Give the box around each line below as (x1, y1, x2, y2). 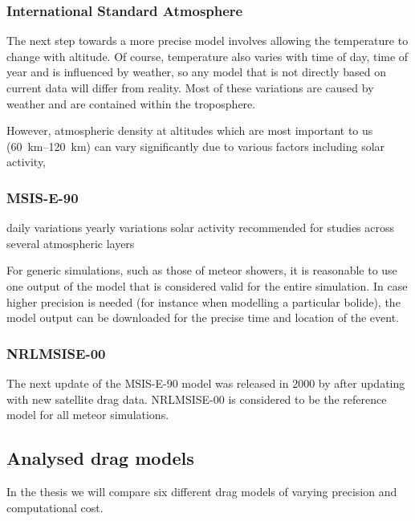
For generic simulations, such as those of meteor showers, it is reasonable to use (6, 262, 397, 279)
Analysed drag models (6, 446, 194, 470)
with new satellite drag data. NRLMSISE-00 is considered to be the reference (6, 390, 387, 407)
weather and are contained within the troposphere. (6, 95, 256, 112)
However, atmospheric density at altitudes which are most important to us (6, 122, 373, 139)
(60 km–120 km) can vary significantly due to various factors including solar (6, 137, 385, 154)
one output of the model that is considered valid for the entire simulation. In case (6, 277, 408, 294)
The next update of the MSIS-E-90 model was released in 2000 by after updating (6, 374, 405, 391)
